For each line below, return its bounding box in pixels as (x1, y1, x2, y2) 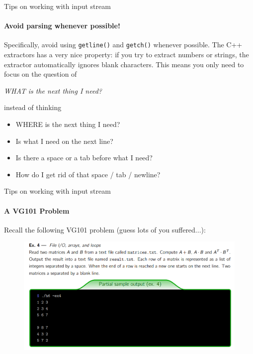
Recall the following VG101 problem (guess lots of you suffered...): (4, 224, 206, 235)
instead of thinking (4, 102, 62, 113)
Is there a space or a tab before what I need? (15, 152, 153, 163)
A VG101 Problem (4, 205, 70, 216)
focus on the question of (4, 69, 77, 79)
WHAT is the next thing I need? (4, 85, 102, 96)
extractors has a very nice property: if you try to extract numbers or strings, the (4, 49, 249, 60)
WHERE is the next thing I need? (15, 119, 120, 129)
